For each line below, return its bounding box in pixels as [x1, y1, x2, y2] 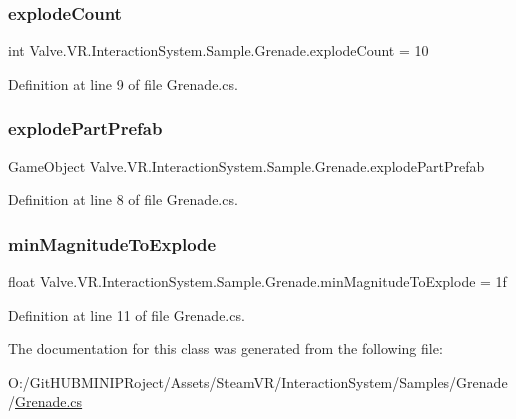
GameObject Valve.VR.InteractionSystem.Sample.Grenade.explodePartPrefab [8, 155, 485, 176]
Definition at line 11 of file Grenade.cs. [8, 304, 245, 325]
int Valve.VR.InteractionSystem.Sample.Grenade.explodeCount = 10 [8, 40, 429, 61]
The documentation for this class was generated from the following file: [8, 338, 443, 359]
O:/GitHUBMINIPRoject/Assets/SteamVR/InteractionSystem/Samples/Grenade [8, 371, 508, 392]
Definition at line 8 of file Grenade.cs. [8, 189, 238, 210]
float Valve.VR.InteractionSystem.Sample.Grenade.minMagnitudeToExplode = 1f [8, 271, 507, 292]
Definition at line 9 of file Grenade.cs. [8, 73, 238, 94]
